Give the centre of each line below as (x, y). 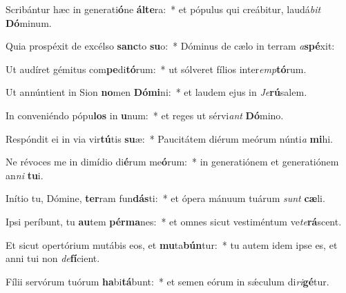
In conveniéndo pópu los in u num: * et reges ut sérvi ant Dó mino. (145, 115)
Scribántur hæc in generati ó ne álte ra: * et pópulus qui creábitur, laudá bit (163, 9)
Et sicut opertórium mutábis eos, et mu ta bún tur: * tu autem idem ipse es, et (172, 244)
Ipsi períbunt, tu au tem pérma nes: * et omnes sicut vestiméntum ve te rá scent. (174, 221)
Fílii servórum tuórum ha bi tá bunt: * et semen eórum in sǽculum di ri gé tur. (167, 281)
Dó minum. (29, 22)
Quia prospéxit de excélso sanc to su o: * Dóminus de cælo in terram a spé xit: (170, 46)
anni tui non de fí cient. (53, 258)
